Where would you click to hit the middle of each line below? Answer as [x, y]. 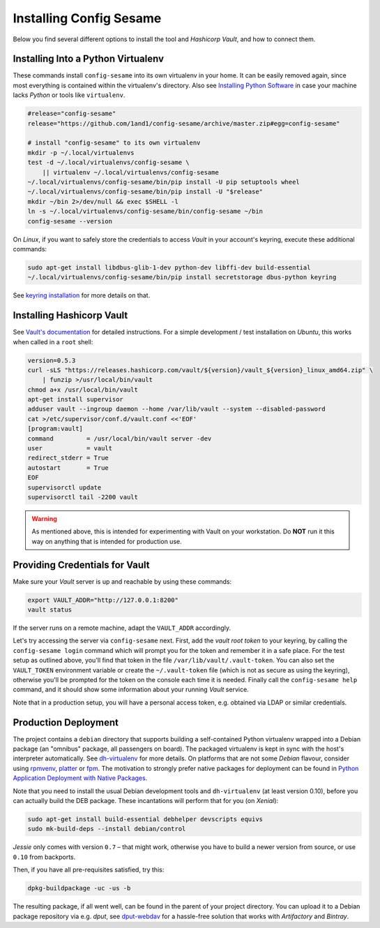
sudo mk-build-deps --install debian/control [107, 829]
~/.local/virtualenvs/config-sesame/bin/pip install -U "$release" [145, 192]
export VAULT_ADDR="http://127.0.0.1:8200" [103, 600]
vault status [50, 610]
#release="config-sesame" [72, 114]
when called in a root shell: [53, 341]
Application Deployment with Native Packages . [80, 778]
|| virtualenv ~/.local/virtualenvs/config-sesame [130, 172]
